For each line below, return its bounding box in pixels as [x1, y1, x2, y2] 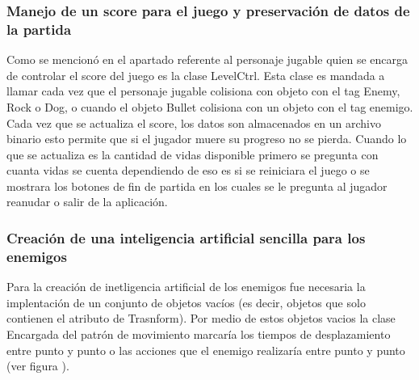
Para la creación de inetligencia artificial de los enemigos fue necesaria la [6, 278, 366, 295]
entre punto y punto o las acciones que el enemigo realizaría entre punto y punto [6, 341, 405, 358]
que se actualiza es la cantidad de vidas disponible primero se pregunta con [6, 146, 379, 163]
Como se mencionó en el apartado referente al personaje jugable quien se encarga [6, 51, 408, 68]
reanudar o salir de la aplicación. [6, 193, 168, 210]
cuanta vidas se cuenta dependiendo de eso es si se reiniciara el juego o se [6, 162, 370, 179]
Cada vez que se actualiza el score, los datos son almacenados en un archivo [6, 114, 382, 131]
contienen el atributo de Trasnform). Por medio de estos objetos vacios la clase [6, 310, 396, 327]
